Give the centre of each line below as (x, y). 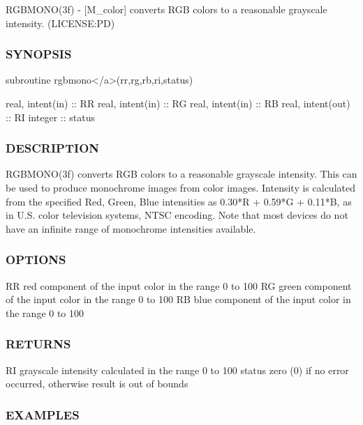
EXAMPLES (43, 414)
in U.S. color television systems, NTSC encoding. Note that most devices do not (177, 215)
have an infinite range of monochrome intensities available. (131, 228)
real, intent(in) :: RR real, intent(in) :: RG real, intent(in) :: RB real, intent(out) (178, 103)
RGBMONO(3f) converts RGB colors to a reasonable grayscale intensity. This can (181, 174)
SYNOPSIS (39, 54)
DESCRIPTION (53, 148)
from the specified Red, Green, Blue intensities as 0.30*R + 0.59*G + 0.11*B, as (179, 201)
